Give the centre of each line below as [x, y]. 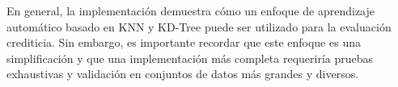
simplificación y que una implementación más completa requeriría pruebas [190, 58]
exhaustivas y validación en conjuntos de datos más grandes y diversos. [183, 74]
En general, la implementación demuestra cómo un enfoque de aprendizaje [191, 10]
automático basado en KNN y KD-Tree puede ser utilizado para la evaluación [199, 26]
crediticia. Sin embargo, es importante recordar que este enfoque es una [184, 42]
